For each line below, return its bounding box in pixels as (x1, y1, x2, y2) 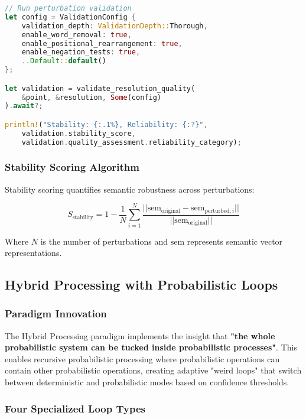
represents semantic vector (187, 235, 283, 247)
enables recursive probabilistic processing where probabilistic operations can (5, 352, 280, 365)
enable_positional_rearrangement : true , (21, 39, 183, 48)
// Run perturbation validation (5, 4, 132, 12)
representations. (5, 246, 62, 259)
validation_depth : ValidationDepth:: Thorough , (21, 21, 208, 30)
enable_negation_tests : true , (21, 48, 141, 57)
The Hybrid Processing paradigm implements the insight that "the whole (5, 329, 275, 342)
